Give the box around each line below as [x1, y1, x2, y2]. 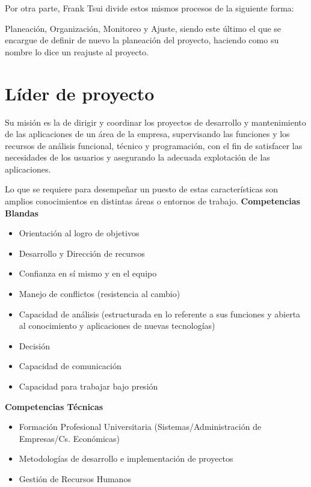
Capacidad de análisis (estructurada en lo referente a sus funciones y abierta [19, 307, 301, 320]
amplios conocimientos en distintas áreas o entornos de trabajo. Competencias [5, 195, 300, 207]
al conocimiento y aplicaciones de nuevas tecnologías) [19, 319, 215, 332]
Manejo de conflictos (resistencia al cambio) [19, 287, 180, 300]
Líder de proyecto [5, 81, 155, 105]
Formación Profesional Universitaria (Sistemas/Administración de [19, 420, 262, 433]
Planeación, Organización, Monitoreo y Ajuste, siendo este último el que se [5, 22, 282, 34]
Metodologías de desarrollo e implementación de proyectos [19, 452, 233, 465]
